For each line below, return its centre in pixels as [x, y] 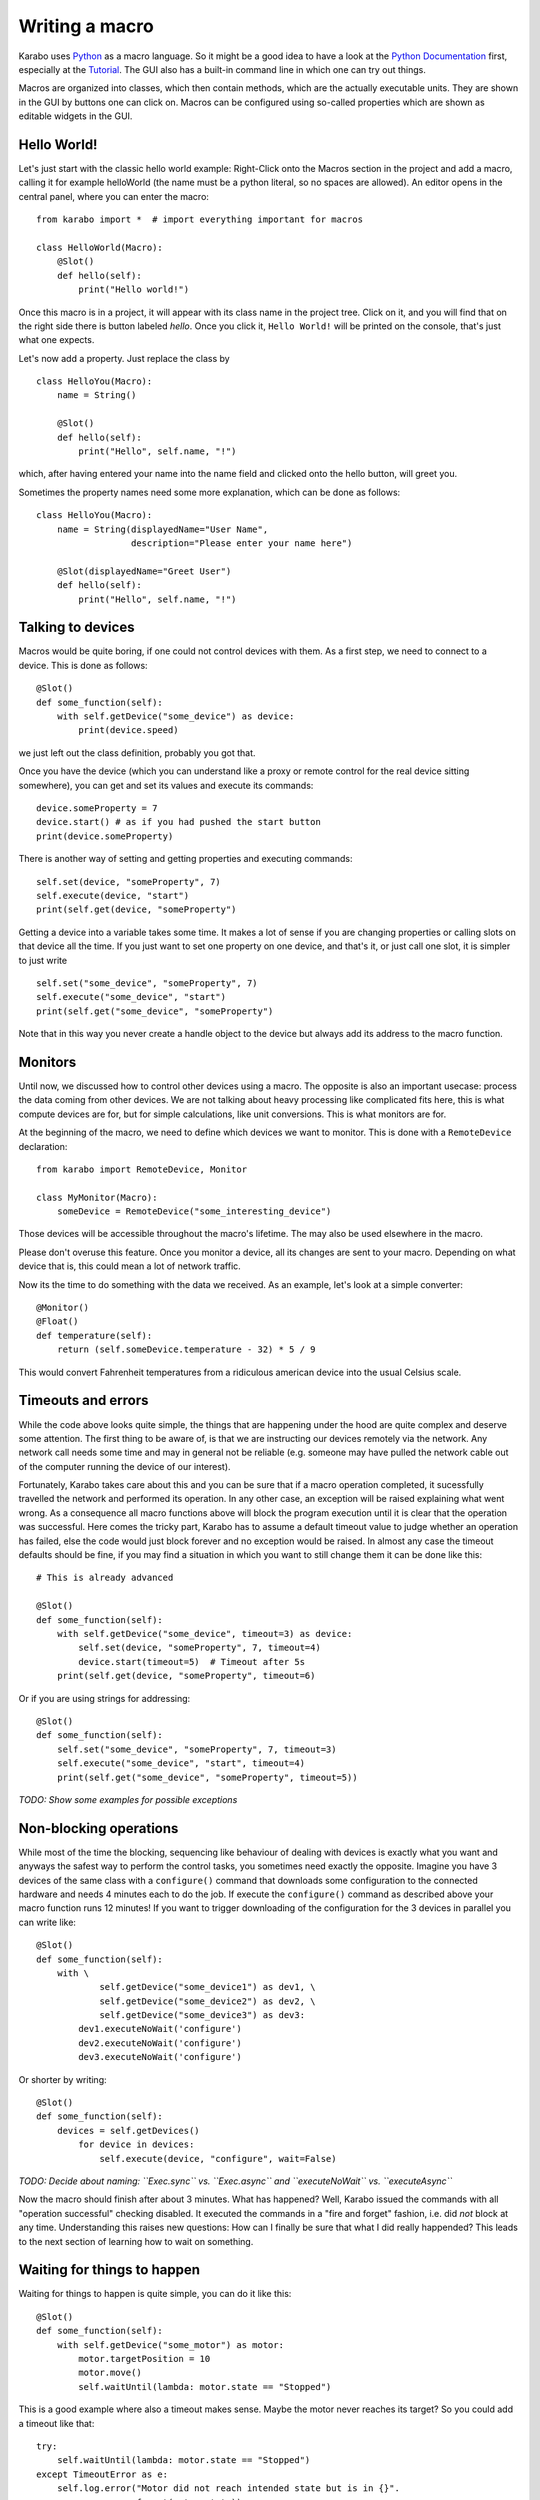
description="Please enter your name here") [241, 543]
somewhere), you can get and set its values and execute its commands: [166, 785]
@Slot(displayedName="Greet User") [144, 571]
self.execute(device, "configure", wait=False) [218, 2158]
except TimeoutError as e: [102, 2474]
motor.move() [110, 2373]
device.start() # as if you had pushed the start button [179, 822]
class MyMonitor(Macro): [97, 1197]
